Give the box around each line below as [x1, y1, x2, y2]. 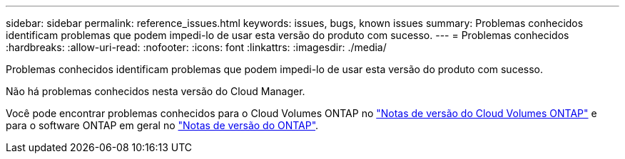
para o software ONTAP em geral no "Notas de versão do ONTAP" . [6, 119, 319, 131]
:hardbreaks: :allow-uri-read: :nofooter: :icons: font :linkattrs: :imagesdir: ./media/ [6, 41, 387, 53]
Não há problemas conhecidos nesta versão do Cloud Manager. [6, 85, 305, 97]
